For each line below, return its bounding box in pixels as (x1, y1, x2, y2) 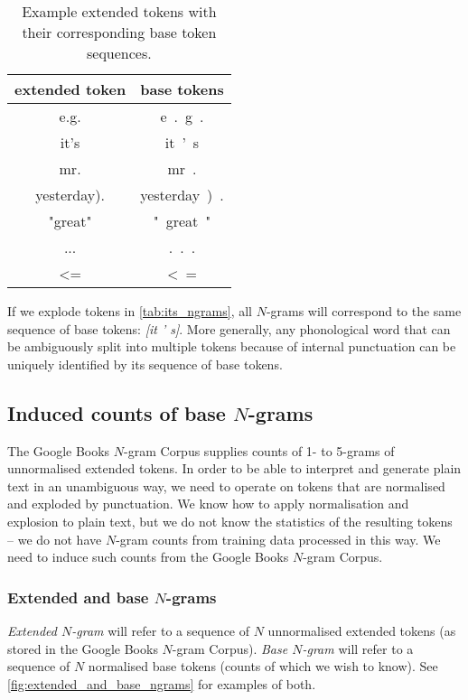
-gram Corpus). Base (172, 639, 288, 658)
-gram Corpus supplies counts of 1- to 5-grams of (124, 441, 395, 460)
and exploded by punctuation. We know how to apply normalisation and (7, 494, 409, 513)
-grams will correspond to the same (266, 302, 462, 320)
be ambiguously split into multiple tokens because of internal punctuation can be (7, 337, 456, 356)
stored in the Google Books (7, 639, 158, 658)
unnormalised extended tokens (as (267, 621, 456, 639)
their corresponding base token (22, 22, 217, 42)
